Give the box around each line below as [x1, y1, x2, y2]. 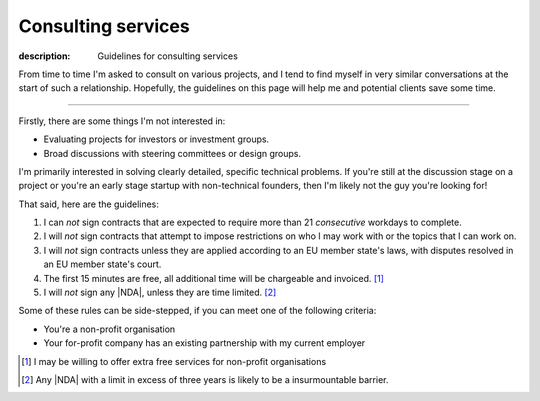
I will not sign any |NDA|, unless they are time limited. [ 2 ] [43, 286, 277, 299]
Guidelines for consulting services [97, 50, 239, 62]
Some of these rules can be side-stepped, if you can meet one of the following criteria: [18, 305, 377, 317]
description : [18, 50, 71, 62]
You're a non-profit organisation [43, 323, 176, 335]
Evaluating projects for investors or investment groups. [43, 133, 270, 145]
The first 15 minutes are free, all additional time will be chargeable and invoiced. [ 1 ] [43, 272, 385, 284]
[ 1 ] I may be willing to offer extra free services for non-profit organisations [21, 355, 327, 367]
